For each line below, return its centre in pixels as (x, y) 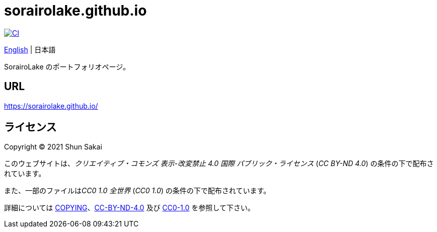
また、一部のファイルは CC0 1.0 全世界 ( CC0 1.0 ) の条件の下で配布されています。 (137, 191)
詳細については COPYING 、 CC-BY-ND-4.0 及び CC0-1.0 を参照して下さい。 (129, 208)
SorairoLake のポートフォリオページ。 (67, 66)
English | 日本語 (30, 49)
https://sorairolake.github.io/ (51, 106)
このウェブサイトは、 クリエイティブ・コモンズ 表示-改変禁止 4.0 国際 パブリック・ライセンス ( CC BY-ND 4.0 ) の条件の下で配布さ (219, 164)
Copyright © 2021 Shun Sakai (53, 147)
